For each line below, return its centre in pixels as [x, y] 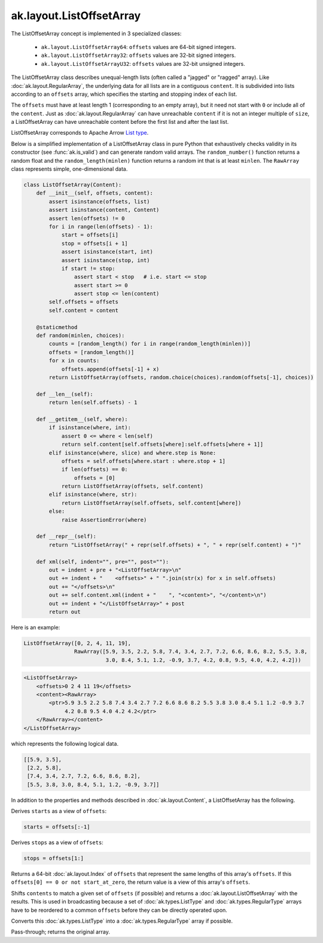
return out [65, 612]
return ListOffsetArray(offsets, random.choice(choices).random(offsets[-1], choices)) [181, 377]
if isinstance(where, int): [90, 428]
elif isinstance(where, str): [93, 495]
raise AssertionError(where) [104, 520]
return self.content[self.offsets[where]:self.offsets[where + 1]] [162, 445]
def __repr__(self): [66, 536]
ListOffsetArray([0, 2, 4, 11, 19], [77, 643]
